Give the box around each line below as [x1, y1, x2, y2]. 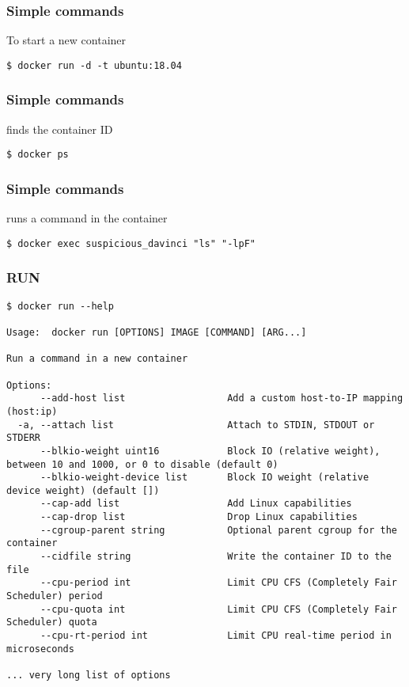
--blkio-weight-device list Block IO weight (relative [40, 472, 369, 484]
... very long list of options [6, 670, 171, 681]
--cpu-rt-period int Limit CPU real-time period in [40, 630, 392, 642]
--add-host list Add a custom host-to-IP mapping [40, 393, 403, 404]
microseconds [6, 643, 74, 655]
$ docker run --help [6, 300, 115, 312]
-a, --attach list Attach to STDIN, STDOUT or [17, 419, 375, 431]
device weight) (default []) [6, 484, 160, 496]
